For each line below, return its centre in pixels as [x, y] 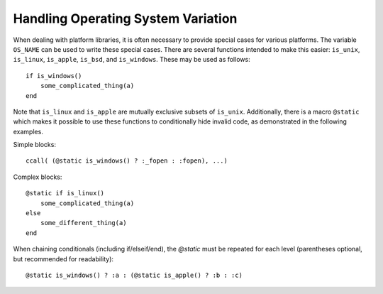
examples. [28, 131]
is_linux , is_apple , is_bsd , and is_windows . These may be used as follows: [132, 60]
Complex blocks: [38, 177]
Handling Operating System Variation [125, 18]
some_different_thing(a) [83, 223]
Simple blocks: [35, 145]
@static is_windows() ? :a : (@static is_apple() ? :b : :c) [134, 275]
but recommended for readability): [63, 258]
